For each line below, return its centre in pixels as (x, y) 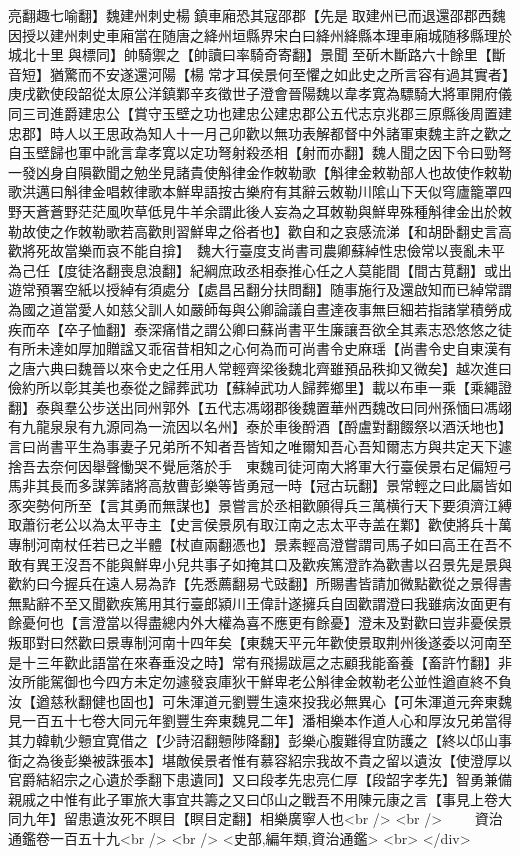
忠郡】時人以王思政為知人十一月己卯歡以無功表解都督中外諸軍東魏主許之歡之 (260, 132)
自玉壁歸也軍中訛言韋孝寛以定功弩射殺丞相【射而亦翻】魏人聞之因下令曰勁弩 (260, 152)
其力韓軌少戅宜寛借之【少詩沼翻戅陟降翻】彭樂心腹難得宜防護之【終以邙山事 (260, 739)
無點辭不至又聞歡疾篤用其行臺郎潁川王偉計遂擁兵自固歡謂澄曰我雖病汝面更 (253, 602)
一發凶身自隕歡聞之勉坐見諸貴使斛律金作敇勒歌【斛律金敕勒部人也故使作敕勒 (260, 171)
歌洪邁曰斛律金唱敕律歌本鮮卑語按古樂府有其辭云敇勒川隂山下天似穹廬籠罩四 (260, 191)
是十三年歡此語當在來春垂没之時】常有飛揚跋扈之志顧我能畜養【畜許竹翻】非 (260, 661)
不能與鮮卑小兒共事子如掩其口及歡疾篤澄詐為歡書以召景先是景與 (301, 563)
